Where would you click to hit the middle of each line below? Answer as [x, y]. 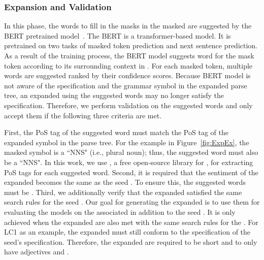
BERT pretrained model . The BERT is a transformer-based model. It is [118, 35]
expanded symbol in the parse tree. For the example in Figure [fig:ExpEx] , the [127, 142]
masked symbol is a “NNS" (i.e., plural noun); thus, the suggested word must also [131, 152]
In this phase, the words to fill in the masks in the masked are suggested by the [128, 26]
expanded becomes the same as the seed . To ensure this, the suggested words [125, 182]
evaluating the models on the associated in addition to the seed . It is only [120, 212]
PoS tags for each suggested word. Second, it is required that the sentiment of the [131, 172]
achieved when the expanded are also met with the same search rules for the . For [131, 222]
